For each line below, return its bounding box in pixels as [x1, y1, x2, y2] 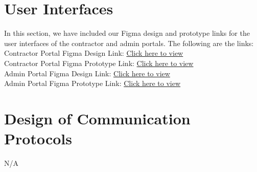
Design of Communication [4, 107, 191, 128]
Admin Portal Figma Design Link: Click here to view [4, 68, 170, 78]
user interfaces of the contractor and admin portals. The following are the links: [4, 37, 254, 48]
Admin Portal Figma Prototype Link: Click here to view [4, 78, 181, 89]
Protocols [4, 128, 72, 149]
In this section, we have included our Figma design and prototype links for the [4, 28, 250, 38]
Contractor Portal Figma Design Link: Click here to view [4, 48, 183, 58]
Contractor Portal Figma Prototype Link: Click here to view [4, 57, 194, 68]
